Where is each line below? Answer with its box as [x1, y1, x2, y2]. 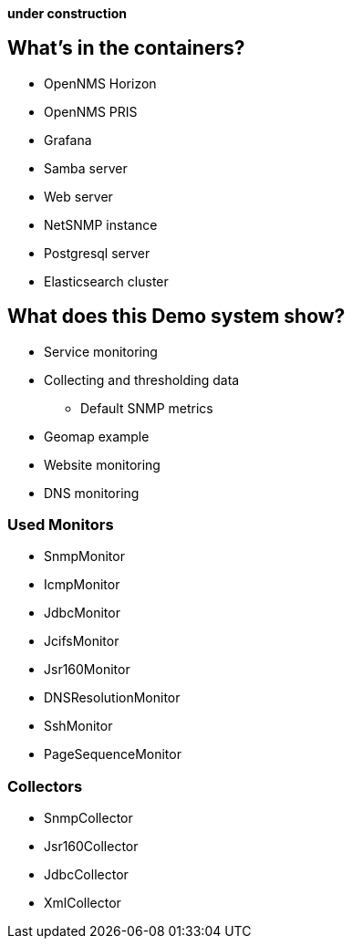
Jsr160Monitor [44, 661, 130, 678]
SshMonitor [44, 718, 113, 734]
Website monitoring [44, 456, 160, 473]
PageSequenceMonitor [44, 746, 181, 763]
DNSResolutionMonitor [44, 690, 181, 706]
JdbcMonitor [44, 605, 120, 621]
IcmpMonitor [44, 577, 120, 593]
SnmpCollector [44, 810, 133, 826]
